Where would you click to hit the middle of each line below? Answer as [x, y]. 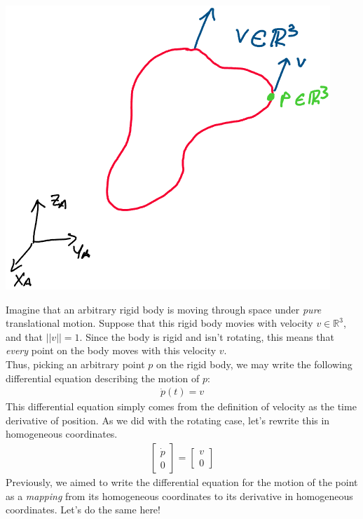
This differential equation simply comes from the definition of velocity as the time [181, 406]
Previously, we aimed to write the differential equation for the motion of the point [182, 482]
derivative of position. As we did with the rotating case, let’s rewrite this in [168, 420]
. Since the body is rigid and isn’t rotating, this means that [207, 336]
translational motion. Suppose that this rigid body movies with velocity [159, 323]
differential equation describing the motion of [103, 378]
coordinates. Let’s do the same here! [83, 510]
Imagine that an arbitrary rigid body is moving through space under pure [164, 309]
